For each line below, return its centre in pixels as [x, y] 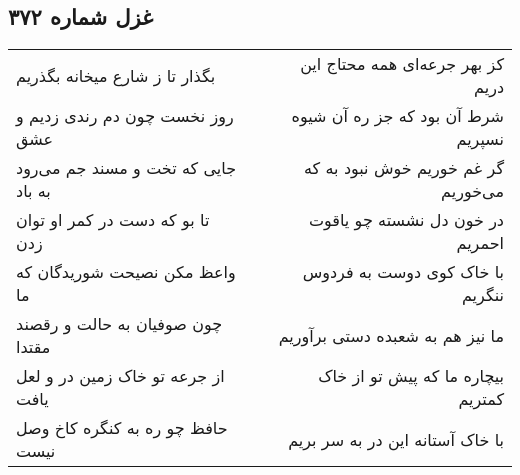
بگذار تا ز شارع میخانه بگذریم [116, 75]
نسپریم [480, 139]
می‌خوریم [472, 191]
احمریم [480, 243]
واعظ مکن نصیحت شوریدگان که [126, 272]
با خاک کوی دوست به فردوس [403, 272]
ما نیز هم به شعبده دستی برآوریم [391, 335]
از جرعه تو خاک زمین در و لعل [120, 376]
